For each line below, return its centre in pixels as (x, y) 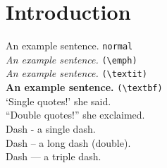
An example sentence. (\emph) (72, 59)
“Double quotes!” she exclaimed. (75, 115)
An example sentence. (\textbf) (84, 87)
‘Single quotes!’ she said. (58, 101)
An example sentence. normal (69, 46)
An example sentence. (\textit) (76, 73)
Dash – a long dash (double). (68, 142)
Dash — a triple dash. (54, 156)
